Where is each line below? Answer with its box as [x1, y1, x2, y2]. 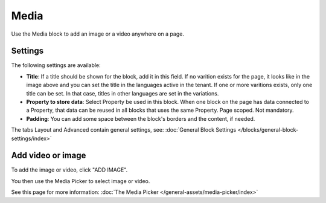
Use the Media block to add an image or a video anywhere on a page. [11, 30, 184, 37]
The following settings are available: [11, 62, 101, 69]
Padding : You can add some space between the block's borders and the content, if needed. [26, 115, 255, 122]
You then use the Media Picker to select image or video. [11, 177, 150, 184]
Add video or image [11, 150, 86, 161]
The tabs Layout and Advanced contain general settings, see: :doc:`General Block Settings [11, 126, 237, 134]
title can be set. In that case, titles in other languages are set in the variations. [26, 89, 219, 97]
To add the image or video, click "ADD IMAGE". [11, 166, 128, 173]
